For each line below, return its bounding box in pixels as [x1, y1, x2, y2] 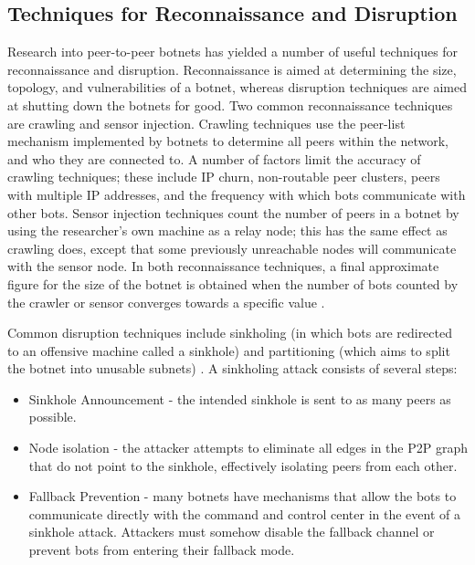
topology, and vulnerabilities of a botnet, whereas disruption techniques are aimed [7, 78, 467, 97]
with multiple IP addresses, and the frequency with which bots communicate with [7, 184, 466, 204]
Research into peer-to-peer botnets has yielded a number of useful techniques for [7, 42, 459, 61]
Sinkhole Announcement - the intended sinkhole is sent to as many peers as [28, 389, 451, 408]
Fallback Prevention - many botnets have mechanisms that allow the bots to [28, 487, 457, 506]
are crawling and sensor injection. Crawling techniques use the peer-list [7, 113, 406, 132]
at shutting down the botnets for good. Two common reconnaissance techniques [7, 95, 453, 114]
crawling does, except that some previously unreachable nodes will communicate [7, 238, 457, 257]
